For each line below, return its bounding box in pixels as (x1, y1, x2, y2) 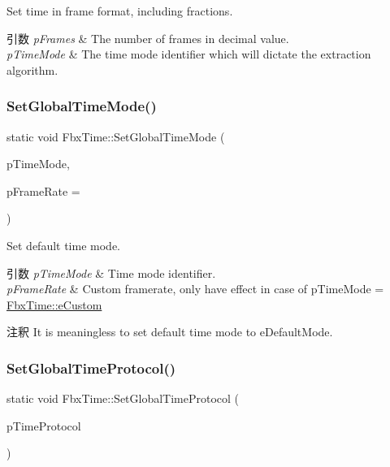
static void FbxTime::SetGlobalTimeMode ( (6, 128, 225, 145)
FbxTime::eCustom (6, 296, 102, 313)
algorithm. (6, 61, 58, 78)
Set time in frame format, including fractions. (6, 2, 233, 19)
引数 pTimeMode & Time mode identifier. (6, 264, 216, 281)
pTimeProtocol (6, 417, 81, 434)
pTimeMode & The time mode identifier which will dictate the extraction (6, 45, 371, 63)
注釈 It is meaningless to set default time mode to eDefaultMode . (6, 323, 333, 340)
